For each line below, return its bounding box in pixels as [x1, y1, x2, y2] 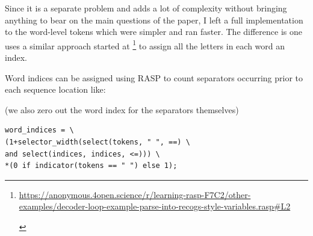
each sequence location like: [5, 83, 106, 96]
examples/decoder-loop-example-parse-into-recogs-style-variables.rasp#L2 [19, 200, 291, 213]
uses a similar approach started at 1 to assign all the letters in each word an [5, 37, 285, 52]
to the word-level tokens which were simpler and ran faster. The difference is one [5, 25, 302, 38]
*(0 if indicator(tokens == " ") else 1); [5, 161, 178, 170]
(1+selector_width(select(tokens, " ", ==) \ [5, 138, 190, 146]
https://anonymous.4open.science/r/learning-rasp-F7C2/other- [19, 188, 251, 200]
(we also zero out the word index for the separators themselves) [5, 103, 239, 116]
